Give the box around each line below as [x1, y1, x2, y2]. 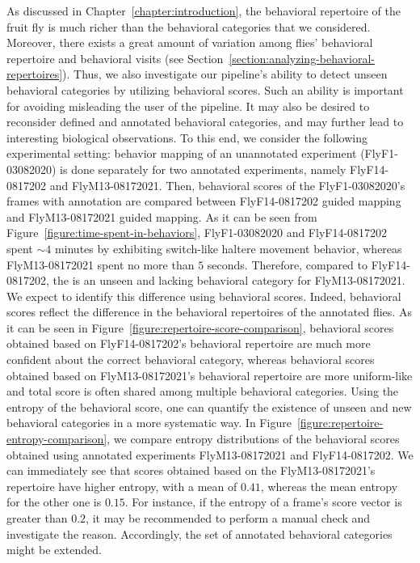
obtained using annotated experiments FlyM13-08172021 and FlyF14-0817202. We [6, 446, 414, 463]
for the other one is [6, 493, 102, 510]
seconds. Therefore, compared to [207, 256, 368, 273]
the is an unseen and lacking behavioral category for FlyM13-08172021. [52, 272, 405, 289]
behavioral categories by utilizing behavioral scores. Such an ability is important [6, 81, 404, 98]
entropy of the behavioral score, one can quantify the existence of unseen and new [6, 398, 412, 415]
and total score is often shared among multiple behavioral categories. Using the [6, 383, 399, 400]
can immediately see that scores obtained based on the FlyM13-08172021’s [6, 462, 376, 479]
